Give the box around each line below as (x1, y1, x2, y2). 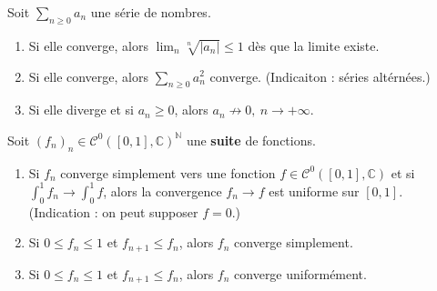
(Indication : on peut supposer (28, 202, 198, 221)
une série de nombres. (90, 3, 211, 21)
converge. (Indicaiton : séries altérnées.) (209, 66, 431, 85)
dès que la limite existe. (248, 35, 380, 55)
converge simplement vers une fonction (60, 163, 276, 182)
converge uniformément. (234, 264, 367, 283)
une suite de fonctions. (186, 130, 316, 149)
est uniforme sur (269, 181, 360, 200)
